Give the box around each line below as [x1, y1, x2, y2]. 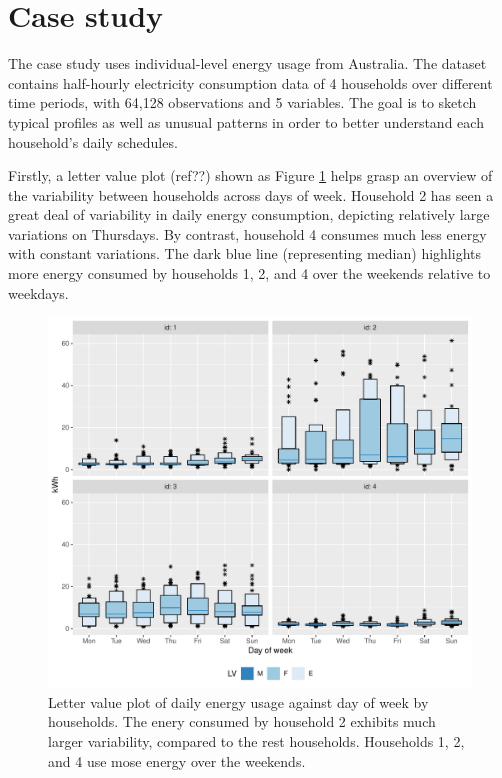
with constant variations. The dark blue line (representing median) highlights [8, 243, 482, 264]
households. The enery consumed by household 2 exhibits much [48, 711, 436, 732]
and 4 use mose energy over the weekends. [48, 750, 306, 771]
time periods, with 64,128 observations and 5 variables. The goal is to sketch [8, 92, 477, 113]
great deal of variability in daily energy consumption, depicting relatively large [8, 204, 490, 225]
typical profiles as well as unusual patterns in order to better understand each [8, 111, 484, 132]
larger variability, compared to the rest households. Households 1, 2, [48, 731, 465, 752]
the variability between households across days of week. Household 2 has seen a [8, 184, 494, 205]
